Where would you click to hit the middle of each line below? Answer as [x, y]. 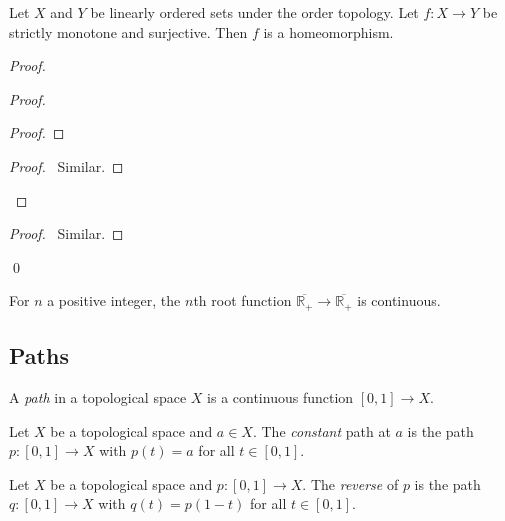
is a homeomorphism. [328, 31]
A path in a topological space [98, 397]
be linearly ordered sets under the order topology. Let [254, 12]
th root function [242, 300]
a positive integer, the [114, 300]
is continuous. [399, 300]
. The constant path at [321, 430]
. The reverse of [350, 483]
